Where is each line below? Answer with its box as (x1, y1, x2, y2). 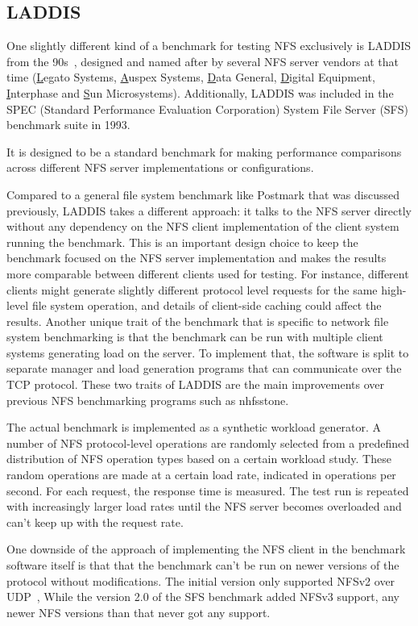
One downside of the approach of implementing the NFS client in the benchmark (6, 540, 406, 557)
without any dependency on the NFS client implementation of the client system (6, 218, 399, 235)
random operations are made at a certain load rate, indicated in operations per (6, 466, 396, 483)
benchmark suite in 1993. (6, 116, 130, 133)
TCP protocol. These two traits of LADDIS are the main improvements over (6, 376, 384, 393)
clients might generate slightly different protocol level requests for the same (6, 281, 378, 298)
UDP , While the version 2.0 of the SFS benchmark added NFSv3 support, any (6, 588, 400, 605)
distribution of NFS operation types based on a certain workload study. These (6, 450, 391, 467)
